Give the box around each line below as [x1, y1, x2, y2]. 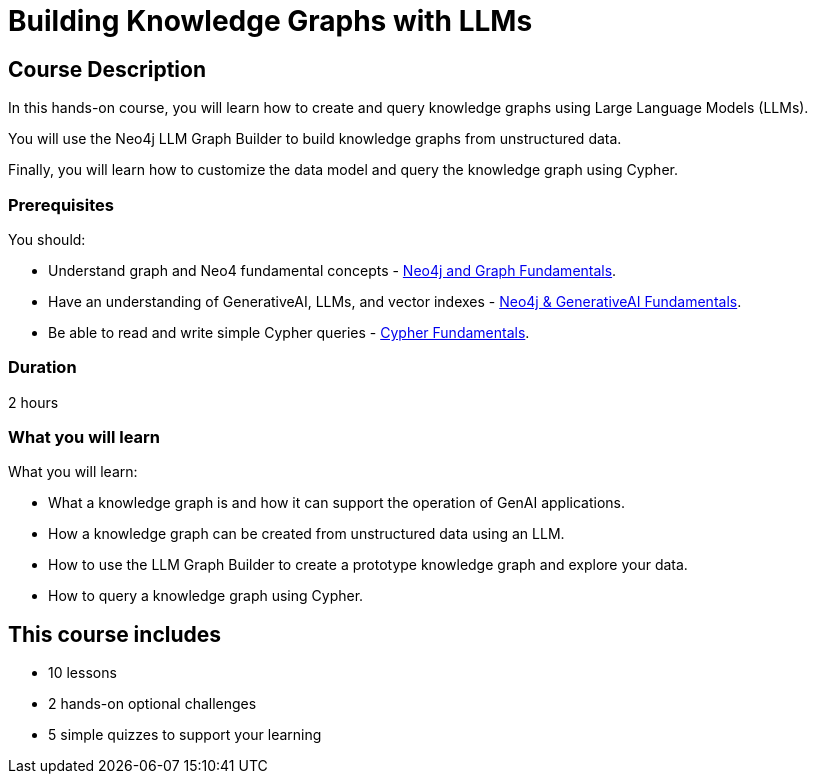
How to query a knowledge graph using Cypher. [48, 587, 364, 605]
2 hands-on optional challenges [48, 695, 257, 713]
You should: [8, 230, 86, 248]
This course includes [8, 621, 222, 647]
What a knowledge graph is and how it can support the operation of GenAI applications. [48, 494, 626, 512]
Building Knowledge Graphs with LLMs [8, 4, 533, 38]
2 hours [8, 393, 59, 411]
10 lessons [48, 664, 117, 682]
